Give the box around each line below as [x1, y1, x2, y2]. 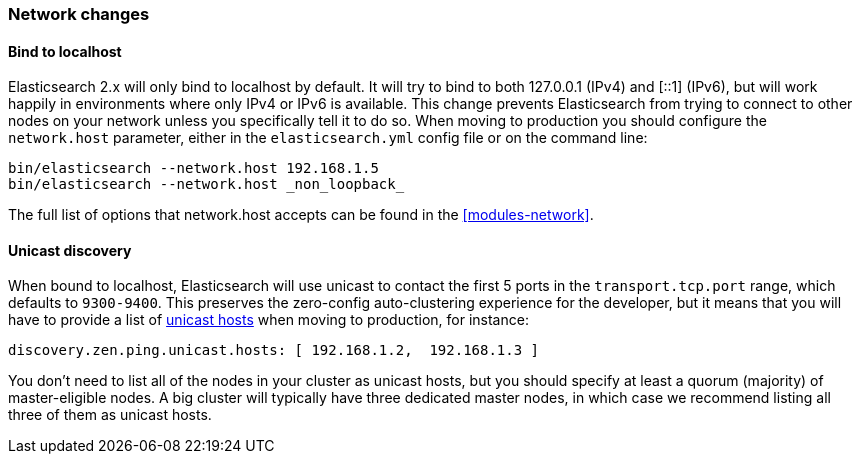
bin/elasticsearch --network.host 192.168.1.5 [8, 160, 379, 177]
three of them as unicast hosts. [8, 406, 212, 424]
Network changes [8, 4, 150, 24]
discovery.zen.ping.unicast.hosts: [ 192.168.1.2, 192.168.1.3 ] [8, 342, 540, 359]
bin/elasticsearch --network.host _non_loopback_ [8, 176, 405, 193]
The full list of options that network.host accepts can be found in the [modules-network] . [8, 206, 594, 224]
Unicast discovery [8, 241, 132, 259]
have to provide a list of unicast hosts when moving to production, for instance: [8, 311, 529, 329]
